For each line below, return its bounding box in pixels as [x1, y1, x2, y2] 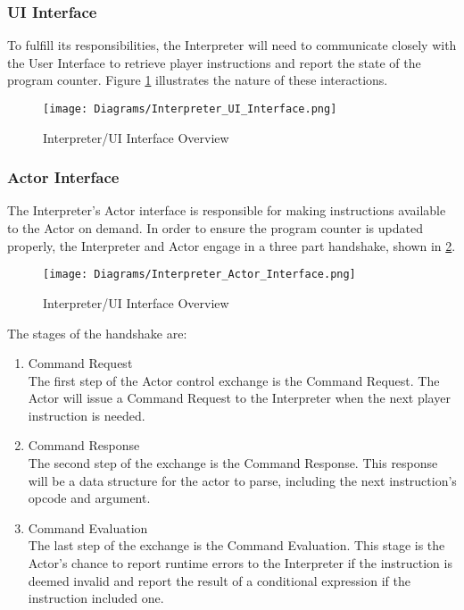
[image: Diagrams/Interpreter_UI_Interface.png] [43, 103, 337, 115]
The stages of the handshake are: [7, 323, 187, 342]
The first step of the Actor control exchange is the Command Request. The [28, 371, 440, 389]
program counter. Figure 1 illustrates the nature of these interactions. [7, 71, 388, 89]
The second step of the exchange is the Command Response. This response [28, 454, 438, 472]
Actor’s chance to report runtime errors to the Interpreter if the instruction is [28, 554, 452, 572]
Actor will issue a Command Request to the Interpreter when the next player [28, 389, 451, 407]
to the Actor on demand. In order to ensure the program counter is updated [7, 219, 423, 238]
